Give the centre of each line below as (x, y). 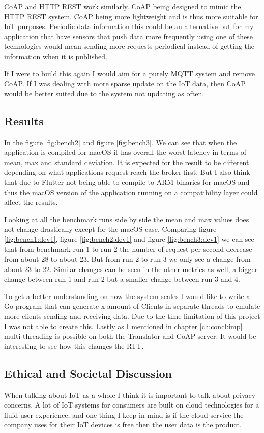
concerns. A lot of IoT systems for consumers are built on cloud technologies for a (132, 405)
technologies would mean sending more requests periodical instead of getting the (129, 46)
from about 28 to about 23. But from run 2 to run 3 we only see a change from (127, 259)
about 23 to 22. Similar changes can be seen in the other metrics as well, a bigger (131, 269)
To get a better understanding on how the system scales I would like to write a (127, 296)
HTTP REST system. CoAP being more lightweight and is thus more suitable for (131, 16)
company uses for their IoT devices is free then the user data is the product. (123, 425)
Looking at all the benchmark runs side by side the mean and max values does (127, 219)
